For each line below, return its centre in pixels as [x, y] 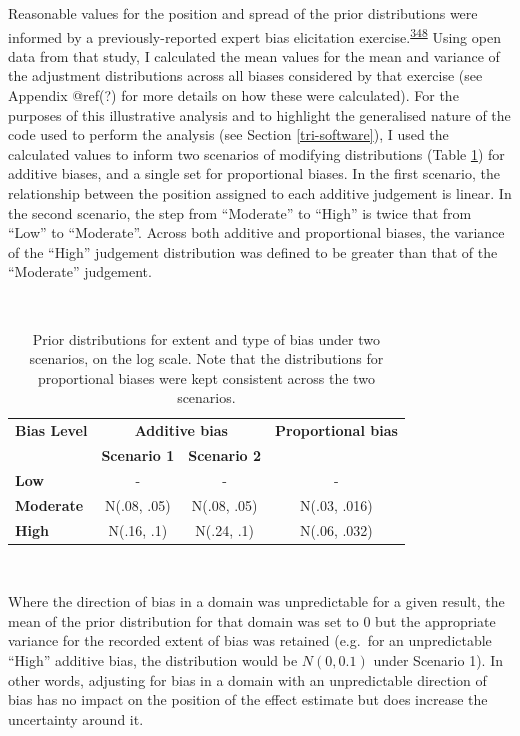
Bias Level [51, 430]
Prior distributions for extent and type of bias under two [206, 338]
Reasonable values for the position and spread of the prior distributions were [243, 13]
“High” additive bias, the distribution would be [153, 660]
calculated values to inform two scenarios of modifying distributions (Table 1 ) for [256, 153]
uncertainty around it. [76, 718]
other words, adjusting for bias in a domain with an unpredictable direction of [247, 679]
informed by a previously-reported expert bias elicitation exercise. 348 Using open [254, 35]
